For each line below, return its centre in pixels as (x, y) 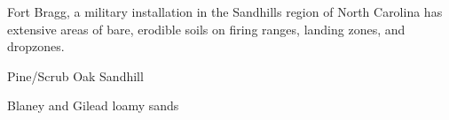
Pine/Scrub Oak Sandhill (75, 75)
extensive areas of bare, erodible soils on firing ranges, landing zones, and (206, 29)
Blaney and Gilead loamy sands (93, 105)
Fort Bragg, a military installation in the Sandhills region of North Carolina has (225, 11)
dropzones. (36, 46)
